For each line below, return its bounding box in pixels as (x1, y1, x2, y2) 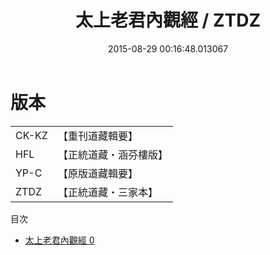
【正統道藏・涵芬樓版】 (57, 147, 168, 161)
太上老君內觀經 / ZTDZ (74, 9, 262, 32)
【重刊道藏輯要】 (57, 129, 138, 143)
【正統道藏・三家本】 (57, 185, 158, 199)
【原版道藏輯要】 (57, 166, 138, 180)
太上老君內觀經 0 (24, 234, 95, 246)
